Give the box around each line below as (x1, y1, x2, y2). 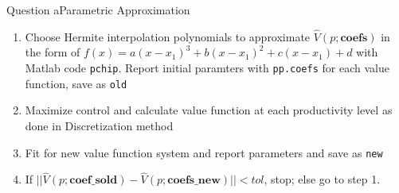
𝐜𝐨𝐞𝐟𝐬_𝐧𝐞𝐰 (167, 175, 221, 187)
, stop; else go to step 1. (264, 171, 381, 187)
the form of (25, 44, 80, 60)
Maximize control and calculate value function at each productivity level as (25, 102, 393, 118)
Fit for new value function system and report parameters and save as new (25, 144, 383, 160)
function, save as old (25, 75, 127, 91)
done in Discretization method (25, 117, 174, 133)
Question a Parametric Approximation (6, 2, 190, 17)
